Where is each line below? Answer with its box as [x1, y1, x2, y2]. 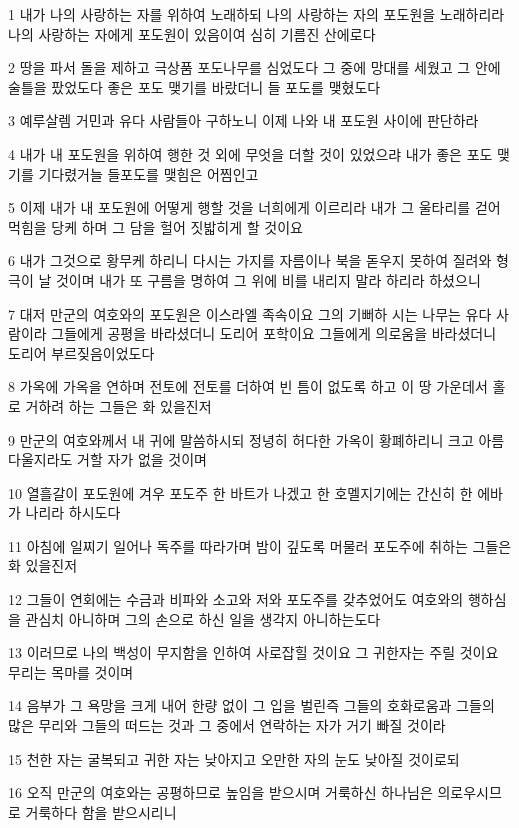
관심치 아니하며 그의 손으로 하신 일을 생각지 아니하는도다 [25, 608, 381, 629]
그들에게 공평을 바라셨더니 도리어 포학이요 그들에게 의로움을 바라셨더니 [51, 323, 497, 344]
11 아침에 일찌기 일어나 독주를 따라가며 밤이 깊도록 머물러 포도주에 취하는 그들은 [8, 535, 512, 556]
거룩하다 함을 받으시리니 [25, 801, 177, 822]
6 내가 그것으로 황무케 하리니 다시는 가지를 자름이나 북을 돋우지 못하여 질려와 [8, 250, 492, 271]
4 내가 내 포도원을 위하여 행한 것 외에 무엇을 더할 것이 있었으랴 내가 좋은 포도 [8, 143, 493, 164]
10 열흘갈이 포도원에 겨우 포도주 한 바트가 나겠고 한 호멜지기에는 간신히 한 [8, 482, 473, 503]
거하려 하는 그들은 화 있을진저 [25, 395, 212, 416]
